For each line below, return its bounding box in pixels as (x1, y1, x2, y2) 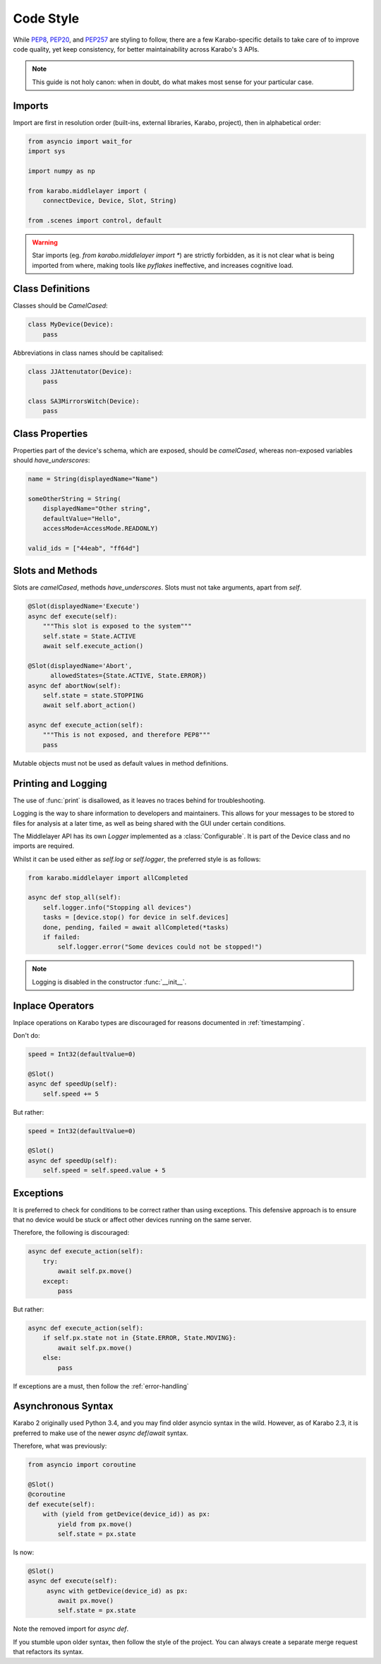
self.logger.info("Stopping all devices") (42, 903, 192, 911)
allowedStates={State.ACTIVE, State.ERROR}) (50, 672, 207, 680)
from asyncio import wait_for (28, 137, 133, 145)
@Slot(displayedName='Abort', (28, 662, 133, 669)
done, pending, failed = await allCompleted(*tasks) (42, 923, 229, 931)
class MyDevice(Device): (28, 320, 114, 329)
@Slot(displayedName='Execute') (28, 602, 140, 611)
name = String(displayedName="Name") (28, 475, 159, 484)
